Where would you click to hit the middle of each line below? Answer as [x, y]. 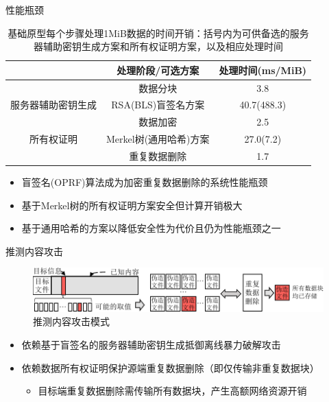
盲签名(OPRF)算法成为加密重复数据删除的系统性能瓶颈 [145, 182]
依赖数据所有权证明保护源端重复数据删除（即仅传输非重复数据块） [170, 367]
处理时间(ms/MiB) [263, 70]
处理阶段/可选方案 [158, 70]
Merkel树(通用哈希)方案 [158, 139]
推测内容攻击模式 [71, 321]
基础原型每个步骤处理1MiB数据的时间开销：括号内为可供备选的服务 [158, 33]
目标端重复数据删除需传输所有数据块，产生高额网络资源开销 [172, 391]
